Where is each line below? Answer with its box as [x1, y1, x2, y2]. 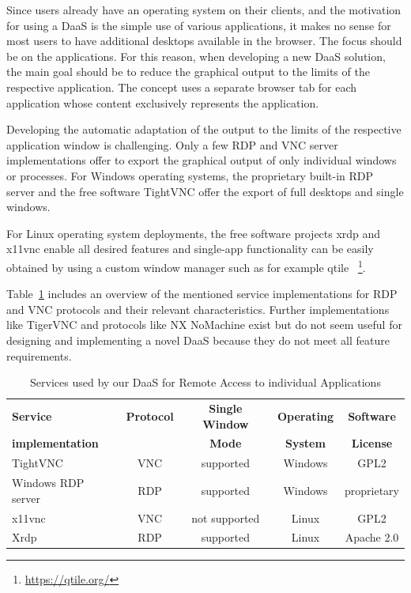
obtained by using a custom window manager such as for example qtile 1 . [6, 256, 366, 275]
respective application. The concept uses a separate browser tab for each [6, 78, 357, 95]
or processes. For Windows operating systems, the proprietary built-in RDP [6, 167, 374, 183]
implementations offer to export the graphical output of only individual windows [6, 152, 397, 168]
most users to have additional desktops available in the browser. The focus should [6, 32, 402, 49]
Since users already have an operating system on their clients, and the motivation [6, 2, 402, 17]
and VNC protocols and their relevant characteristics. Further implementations [6, 300, 390, 317]
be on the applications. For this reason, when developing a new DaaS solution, [6, 47, 386, 64]
